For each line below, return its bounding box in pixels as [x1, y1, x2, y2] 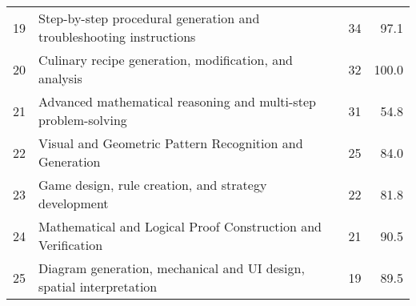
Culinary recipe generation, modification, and [38, 50, 293, 69]
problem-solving [38, 111, 127, 129]
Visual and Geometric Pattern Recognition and [38, 134, 303, 152]
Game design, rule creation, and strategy [38, 175, 267, 194]
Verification [38, 236, 103, 254]
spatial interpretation [38, 277, 158, 296]
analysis [38, 69, 82, 87]
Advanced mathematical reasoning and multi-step [38, 92, 316, 111]
